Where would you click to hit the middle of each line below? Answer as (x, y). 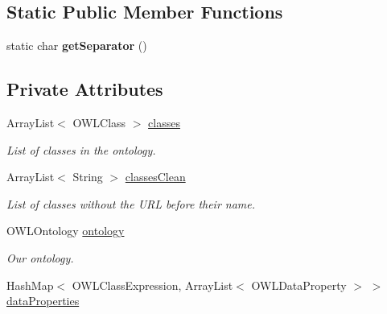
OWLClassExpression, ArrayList (152, 285)
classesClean (155, 177)
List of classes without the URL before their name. (131, 203)
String (88, 177)
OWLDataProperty (299, 285)
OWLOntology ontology (66, 231)
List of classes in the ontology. (81, 149)
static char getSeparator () (77, 45)
